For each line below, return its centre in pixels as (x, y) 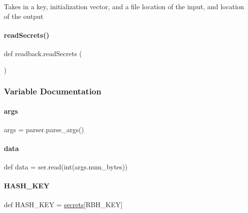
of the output (24, 16)
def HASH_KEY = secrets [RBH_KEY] (63, 204)
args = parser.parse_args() (44, 129)
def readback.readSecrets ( (43, 53)
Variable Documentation (53, 91)
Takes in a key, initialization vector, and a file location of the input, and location (124, 6)
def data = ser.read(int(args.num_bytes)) (66, 167)
